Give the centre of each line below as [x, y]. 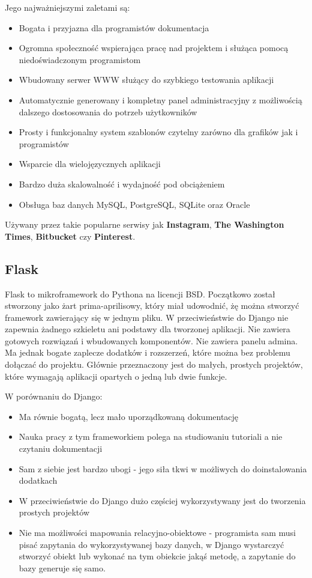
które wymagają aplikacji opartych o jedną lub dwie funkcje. [116, 376]
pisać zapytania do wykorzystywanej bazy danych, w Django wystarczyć [151, 544]
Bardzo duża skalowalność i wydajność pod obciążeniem [122, 184]
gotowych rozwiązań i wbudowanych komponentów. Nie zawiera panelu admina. [151, 340]
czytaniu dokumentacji [61, 449]
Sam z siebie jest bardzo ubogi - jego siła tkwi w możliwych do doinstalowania [163, 468]
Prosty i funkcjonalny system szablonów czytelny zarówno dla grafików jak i [158, 132]
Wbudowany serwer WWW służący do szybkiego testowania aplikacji [146, 80]
